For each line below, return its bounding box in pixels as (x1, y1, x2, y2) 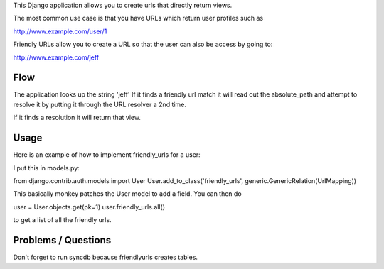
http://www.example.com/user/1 (13, 27, 107, 35)
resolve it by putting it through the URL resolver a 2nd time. (13, 100, 186, 109)
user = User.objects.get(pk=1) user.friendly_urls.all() (13, 202, 165, 211)
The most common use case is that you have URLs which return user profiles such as (13, 14, 263, 23)
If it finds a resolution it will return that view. (13, 114, 142, 122)
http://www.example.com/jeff (13, 53, 100, 62)
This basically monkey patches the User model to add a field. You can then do (13, 190, 242, 198)
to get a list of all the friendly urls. (13, 216, 112, 224)
